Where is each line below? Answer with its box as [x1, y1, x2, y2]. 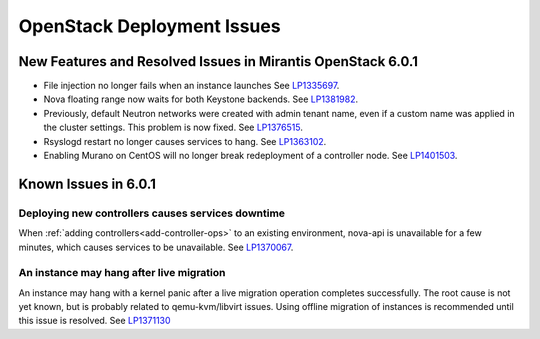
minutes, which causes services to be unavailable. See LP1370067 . [18, 241, 294, 253]
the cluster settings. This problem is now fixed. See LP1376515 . [43, 121, 304, 134]
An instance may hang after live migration [18, 266, 226, 280]
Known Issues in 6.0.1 [18, 175, 157, 192]
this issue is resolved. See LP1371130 [18, 315, 171, 327]
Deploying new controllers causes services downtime [18, 206, 285, 220]
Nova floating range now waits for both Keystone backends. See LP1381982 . [43, 93, 359, 105]
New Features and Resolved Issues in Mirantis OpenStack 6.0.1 [18, 53, 419, 70]
